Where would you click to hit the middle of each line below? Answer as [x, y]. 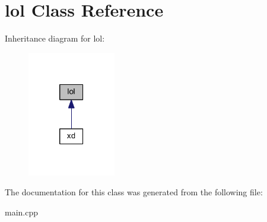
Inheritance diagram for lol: [55, 38]
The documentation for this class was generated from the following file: [134, 192]
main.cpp [22, 212]
